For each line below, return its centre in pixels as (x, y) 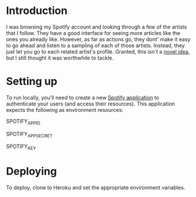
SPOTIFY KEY (21, 147)
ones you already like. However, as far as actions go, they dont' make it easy (98, 39)
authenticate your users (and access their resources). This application (91, 104)
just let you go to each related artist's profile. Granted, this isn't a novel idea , (98, 51)
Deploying (32, 172)
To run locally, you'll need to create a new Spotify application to (83, 97)
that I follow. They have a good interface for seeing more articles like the (93, 33)
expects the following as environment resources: (65, 110)
